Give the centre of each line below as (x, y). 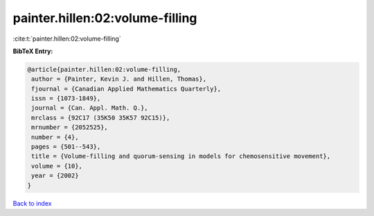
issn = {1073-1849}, (66, 99)
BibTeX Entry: (33, 51)
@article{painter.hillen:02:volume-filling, (104, 69)
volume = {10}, (57, 166)
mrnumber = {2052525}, (70, 127)
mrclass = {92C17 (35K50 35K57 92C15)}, (101, 118)
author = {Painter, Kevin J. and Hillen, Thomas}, (119, 79)
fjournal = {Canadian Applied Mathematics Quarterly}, (126, 89)
